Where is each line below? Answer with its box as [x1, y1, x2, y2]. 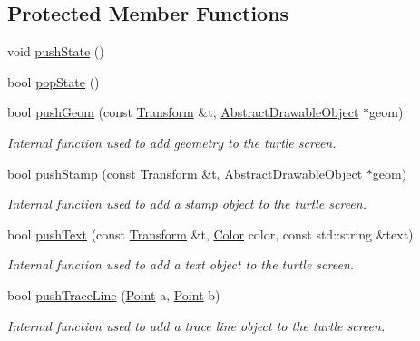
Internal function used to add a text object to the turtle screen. [7, 255, 355, 274]
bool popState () [7, 72, 100, 91]
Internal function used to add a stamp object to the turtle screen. [7, 194, 366, 213]
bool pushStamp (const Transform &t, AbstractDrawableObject [7, 163, 363, 182]
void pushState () [7, 42, 104, 61]
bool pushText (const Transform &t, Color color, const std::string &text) [7, 224, 414, 243]
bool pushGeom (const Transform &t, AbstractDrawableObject [7, 102, 359, 122]
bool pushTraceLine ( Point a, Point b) [7, 285, 220, 304]
